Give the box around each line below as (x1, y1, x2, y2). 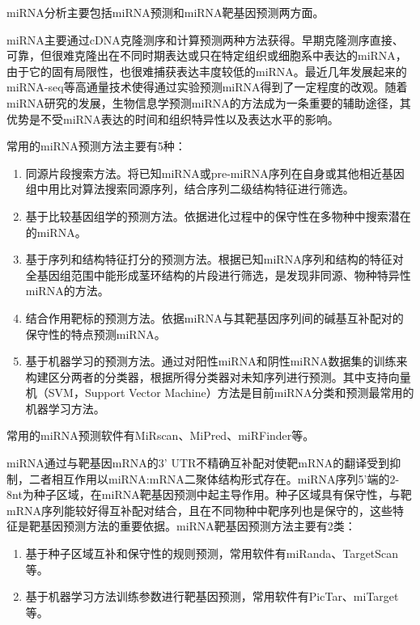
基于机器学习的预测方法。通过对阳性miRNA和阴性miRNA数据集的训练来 (25, 353, 408, 370)
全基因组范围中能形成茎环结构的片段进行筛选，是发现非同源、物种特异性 (25, 266, 411, 283)
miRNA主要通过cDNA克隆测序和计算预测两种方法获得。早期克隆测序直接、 (6, 31, 404, 48)
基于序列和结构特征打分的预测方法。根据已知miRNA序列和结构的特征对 (25, 251, 404, 268)
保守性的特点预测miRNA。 (25, 325, 166, 342)
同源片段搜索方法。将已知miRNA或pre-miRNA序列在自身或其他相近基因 (25, 164, 405, 181)
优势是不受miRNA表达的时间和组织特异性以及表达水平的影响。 (6, 110, 339, 127)
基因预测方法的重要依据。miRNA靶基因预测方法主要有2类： (40, 517, 356, 534)
